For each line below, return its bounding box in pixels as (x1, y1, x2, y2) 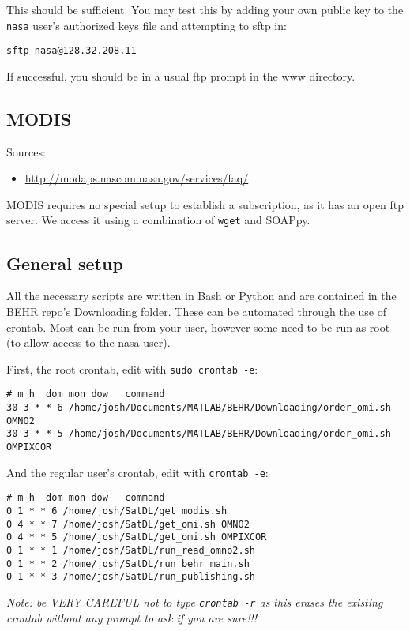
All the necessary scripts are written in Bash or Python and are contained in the (6, 287, 397, 304)
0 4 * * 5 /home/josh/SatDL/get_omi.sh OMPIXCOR (6, 531, 267, 543)
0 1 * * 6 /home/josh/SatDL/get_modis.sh (6, 505, 228, 516)
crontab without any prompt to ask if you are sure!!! (6, 609, 258, 625)
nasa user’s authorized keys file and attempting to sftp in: (6, 17, 287, 33)
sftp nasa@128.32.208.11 (6, 45, 137, 57)
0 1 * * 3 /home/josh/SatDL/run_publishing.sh (6, 571, 255, 583)
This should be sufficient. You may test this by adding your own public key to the (6, 2, 404, 17)
